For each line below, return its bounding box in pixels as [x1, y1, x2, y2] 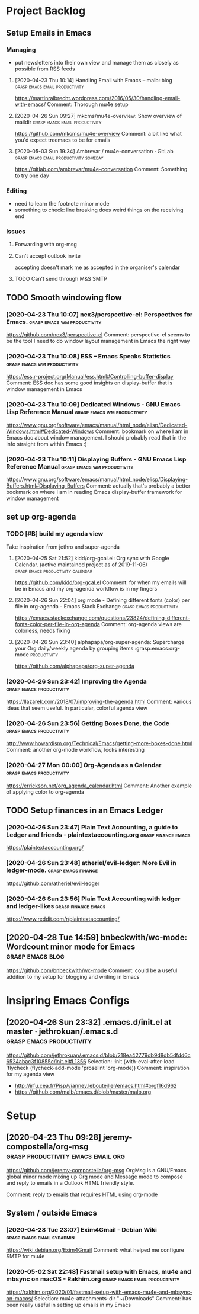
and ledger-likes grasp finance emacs [6, 902, 105, 910]
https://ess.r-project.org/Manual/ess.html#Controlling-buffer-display [6, 373, 174, 380]
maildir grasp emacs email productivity [14, 118, 102, 126]
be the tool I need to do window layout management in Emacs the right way [6, 338, 190, 345]
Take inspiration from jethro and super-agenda [6, 543, 120, 550]
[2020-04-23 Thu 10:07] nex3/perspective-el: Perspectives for [6, 310, 193, 318]
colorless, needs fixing [14, 627, 70, 634]
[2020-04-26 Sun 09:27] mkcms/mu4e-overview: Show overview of [14, 112, 182, 119]
